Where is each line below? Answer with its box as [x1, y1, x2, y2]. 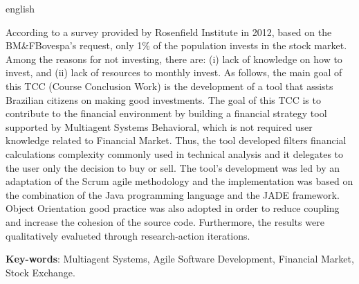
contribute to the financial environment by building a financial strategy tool [6, 106, 327, 121]
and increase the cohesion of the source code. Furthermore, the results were [6, 214, 324, 229]
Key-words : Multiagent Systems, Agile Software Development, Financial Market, [6, 251, 354, 266]
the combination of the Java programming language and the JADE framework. [6, 187, 340, 202]
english [6, 1, 35, 15]
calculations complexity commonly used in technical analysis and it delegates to [6, 146, 344, 161]
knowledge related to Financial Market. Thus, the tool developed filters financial [6, 133, 347, 148]
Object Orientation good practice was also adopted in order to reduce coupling [6, 201, 340, 215]
